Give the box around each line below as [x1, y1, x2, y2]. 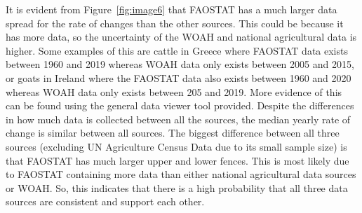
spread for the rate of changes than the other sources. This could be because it [6, 15, 344, 30]
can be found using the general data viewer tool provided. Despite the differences [6, 98, 354, 113]
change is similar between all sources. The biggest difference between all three [6, 125, 340, 140]
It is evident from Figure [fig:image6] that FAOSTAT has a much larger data [6, 2, 337, 16]
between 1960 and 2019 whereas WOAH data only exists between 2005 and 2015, [6, 57, 354, 71]
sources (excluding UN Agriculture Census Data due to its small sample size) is [6, 139, 347, 153]
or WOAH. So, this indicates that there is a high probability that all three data [6, 180, 348, 195]
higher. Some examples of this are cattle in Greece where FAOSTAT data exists [6, 43, 348, 57]
